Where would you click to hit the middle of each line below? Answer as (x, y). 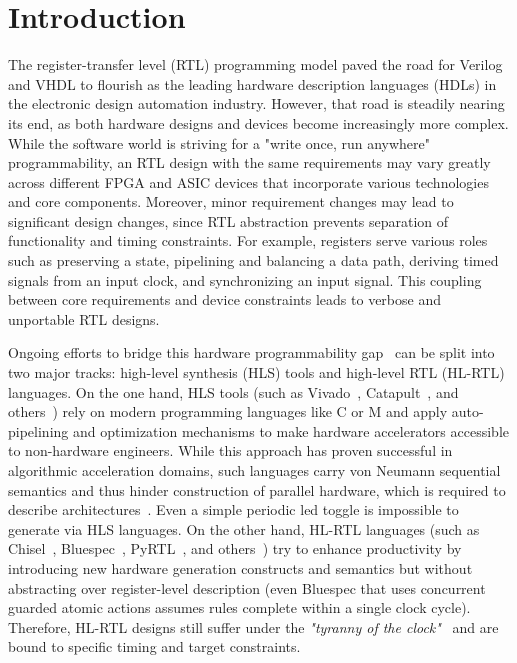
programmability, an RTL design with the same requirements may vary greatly (249, 162)
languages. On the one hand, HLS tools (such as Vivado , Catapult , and (233, 391)
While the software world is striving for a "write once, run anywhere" (219, 142)
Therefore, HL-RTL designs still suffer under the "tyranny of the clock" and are (253, 626)
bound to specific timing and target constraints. (154, 646)
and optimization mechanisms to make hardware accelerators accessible (291, 430)
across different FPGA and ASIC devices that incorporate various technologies (248, 181)
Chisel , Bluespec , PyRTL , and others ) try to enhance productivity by (235, 548)
